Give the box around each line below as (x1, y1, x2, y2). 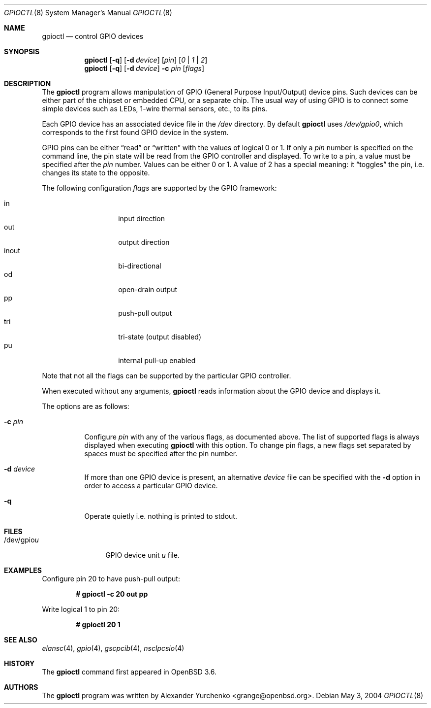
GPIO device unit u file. (105, 551, 180, 559)
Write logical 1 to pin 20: (42, 605, 120, 613)
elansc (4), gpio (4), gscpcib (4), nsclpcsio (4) (42, 644, 185, 652)
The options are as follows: (42, 402, 129, 410)
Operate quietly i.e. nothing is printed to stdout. (84, 512, 237, 520)
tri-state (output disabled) (118, 333, 202, 341)
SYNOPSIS (4, 47, 40, 56)
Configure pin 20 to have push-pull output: (42, 574, 180, 583)
